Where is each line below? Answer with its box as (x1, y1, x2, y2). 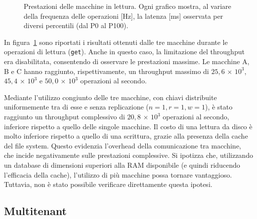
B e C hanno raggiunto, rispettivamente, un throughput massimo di (4, 66, 209, 76)
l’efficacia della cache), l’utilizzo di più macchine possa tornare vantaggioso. (4, 169, 232, 180)
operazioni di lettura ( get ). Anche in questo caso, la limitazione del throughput (4, 46, 245, 57)
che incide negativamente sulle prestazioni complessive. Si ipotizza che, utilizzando (4, 150, 253, 160)
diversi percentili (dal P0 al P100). (24, 20, 128, 31)
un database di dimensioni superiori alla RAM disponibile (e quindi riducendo (4, 159, 240, 170)
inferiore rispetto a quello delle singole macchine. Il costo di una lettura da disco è (4, 121, 253, 131)
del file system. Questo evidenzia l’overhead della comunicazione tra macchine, (4, 140, 241, 150)
